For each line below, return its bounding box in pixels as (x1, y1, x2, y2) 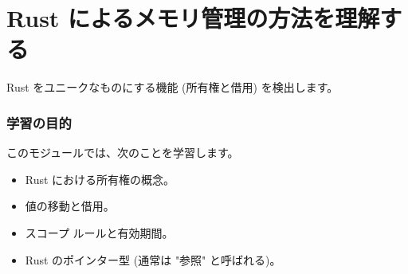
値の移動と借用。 (25, 198, 115, 214)
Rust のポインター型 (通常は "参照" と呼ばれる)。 (25, 251, 281, 268)
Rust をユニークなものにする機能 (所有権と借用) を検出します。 (6, 79, 339, 96)
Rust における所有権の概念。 (25, 170, 175, 187)
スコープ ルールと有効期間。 (25, 224, 174, 241)
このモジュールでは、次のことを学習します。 (6, 144, 239, 161)
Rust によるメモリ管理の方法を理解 (6, 2, 380, 34)
